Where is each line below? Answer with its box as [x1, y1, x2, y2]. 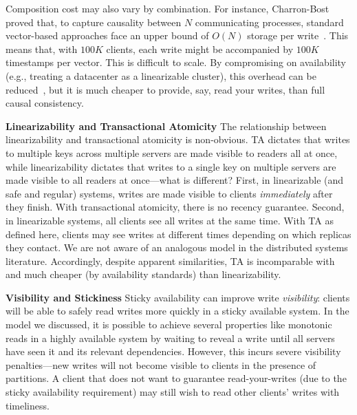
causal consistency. [6, 96, 84, 110]
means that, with [6, 41, 78, 56]
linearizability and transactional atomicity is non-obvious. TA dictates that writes [6, 132, 350, 147]
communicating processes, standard [195, 14, 344, 29]
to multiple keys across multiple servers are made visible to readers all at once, [6, 145, 338, 160]
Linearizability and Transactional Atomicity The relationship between [6, 118, 327, 133]
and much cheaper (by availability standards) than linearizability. [6, 267, 281, 281]
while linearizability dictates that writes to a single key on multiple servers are [6, 159, 336, 173]
